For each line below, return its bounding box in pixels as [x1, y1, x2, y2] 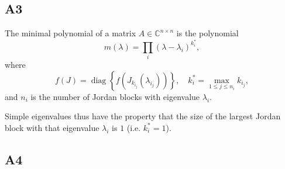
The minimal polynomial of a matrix [5, 27, 136, 39]
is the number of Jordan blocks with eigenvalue [30, 90, 200, 102]
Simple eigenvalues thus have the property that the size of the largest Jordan [5, 110, 281, 122]
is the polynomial [176, 27, 239, 39]
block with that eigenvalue [5, 121, 99, 133]
